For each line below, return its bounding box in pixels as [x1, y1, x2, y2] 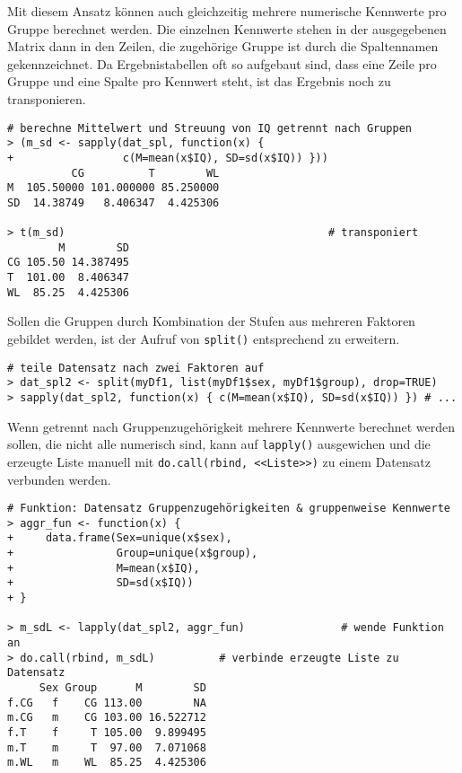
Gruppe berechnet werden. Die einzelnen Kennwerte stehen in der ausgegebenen [7, 19, 447, 38]
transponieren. [7, 89, 86, 108]
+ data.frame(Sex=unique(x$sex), [7, 531, 232, 545]
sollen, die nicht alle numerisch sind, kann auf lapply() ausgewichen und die [7, 435, 431, 453]
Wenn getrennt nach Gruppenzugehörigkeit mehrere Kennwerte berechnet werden [7, 417, 455, 435]
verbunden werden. [7, 470, 111, 488]
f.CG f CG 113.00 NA [7, 696, 206, 709]
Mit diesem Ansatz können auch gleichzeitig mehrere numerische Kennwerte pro [7, 2, 447, 20]
